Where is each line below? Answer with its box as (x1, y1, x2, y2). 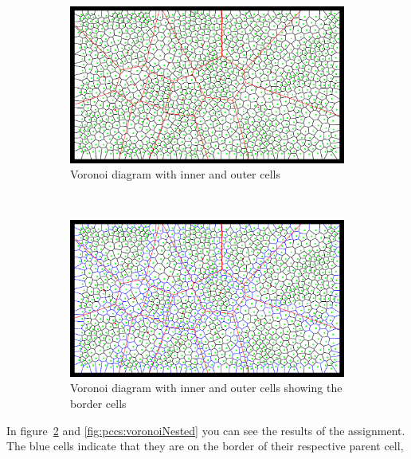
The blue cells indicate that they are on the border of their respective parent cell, (6, 437, 404, 454)
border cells (70, 395, 127, 411)
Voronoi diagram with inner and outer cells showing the (70, 379, 342, 396)
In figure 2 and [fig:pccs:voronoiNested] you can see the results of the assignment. (6, 422, 405, 438)
